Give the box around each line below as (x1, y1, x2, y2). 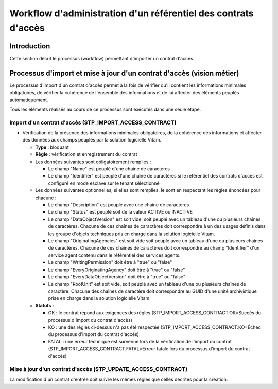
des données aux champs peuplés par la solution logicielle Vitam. (22, 137, 162, 143)
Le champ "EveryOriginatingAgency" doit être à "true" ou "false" (48, 267, 185, 273)
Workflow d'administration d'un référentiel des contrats (9, 8, 254, 19)
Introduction (9, 42, 50, 50)
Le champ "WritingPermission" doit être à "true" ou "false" (48, 259, 172, 266)
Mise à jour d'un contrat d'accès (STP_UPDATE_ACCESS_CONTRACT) (9, 365, 188, 373)
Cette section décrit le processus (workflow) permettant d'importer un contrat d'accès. (9, 55, 195, 61)
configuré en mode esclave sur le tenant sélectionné (48, 180, 160, 186)
